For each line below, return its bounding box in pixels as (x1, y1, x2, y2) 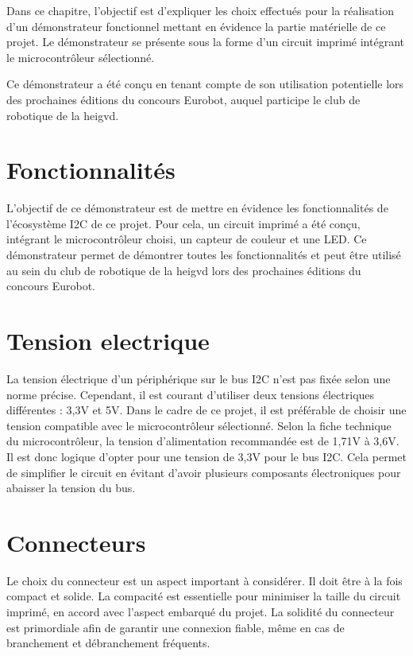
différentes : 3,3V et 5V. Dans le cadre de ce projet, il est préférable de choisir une (6, 402, 407, 418)
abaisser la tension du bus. (6, 479, 136, 496)
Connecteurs (6, 526, 146, 558)
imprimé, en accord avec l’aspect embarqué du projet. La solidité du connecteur (6, 604, 395, 620)
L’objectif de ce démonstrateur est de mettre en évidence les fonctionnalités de (6, 200, 388, 216)
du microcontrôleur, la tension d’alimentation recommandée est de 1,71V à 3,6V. (6, 433, 399, 449)
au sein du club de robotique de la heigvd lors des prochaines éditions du (6, 262, 361, 278)
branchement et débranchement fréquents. (6, 635, 210, 651)
